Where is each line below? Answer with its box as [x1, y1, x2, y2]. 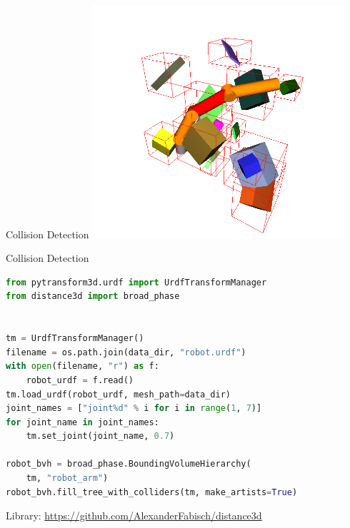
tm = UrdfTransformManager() [6, 333, 144, 344]
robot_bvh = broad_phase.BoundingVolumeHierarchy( [6, 459, 251, 469]
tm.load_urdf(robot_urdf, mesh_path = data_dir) [6, 389, 231, 400]
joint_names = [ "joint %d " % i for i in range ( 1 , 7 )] [6, 403, 262, 414]
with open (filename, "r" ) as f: [6, 361, 159, 372]
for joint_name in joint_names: [6, 417, 159, 427]
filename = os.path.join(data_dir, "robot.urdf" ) [6, 347, 246, 357]
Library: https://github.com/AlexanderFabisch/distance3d [6, 508, 262, 523]
